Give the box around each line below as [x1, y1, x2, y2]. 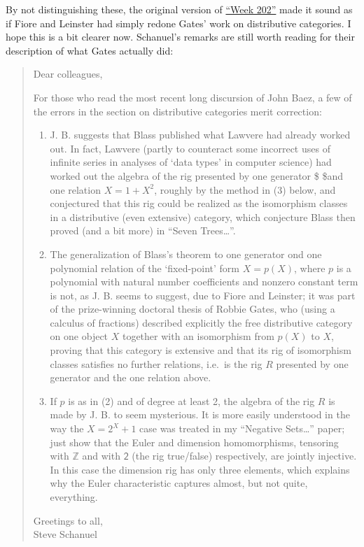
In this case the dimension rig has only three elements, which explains [50, 462, 350, 476]
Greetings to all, [33, 513, 103, 527]
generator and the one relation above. [50, 370, 211, 385]
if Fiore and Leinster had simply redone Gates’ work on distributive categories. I [6, 15, 351, 30]
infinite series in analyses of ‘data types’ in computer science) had [50, 155, 332, 169]
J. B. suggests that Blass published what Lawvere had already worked [50, 127, 351, 142]
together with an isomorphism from [122, 329, 274, 343]
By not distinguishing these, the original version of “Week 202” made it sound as [6, 2, 353, 16]
